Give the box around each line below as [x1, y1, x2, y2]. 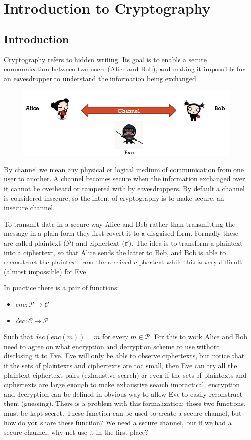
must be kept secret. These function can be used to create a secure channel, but [4, 407, 242, 418]
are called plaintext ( [4, 238, 66, 248]
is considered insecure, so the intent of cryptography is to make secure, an [4, 193, 224, 203]
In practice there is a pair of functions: [4, 282, 119, 293]
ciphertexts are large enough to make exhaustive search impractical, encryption [4, 379, 240, 389]
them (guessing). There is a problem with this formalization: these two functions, [4, 398, 246, 408]
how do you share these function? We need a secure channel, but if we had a [4, 417, 232, 427]
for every [102, 332, 128, 342]
